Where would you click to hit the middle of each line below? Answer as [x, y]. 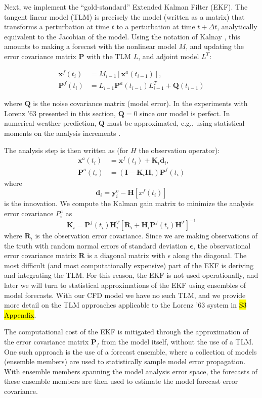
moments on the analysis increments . [62, 133]
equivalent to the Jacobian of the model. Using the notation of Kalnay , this [122, 36]
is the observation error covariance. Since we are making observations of [146, 236]
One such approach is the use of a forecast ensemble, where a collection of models [130, 351]
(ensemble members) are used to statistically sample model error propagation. [125, 361]
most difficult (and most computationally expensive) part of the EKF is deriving [129, 265]
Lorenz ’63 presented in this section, [60, 113]
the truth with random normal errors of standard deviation [96, 245]
